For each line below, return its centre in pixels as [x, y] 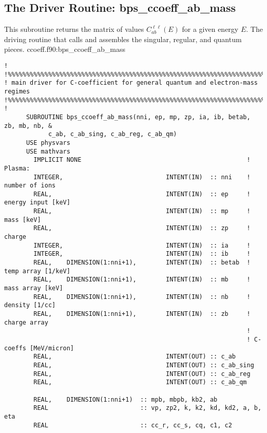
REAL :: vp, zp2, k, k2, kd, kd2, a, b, [148, 408]
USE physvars [48, 143]
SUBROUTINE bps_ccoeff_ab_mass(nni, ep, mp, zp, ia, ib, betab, [138, 117]
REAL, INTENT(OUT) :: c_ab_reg [142, 374]
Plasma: [17, 168]
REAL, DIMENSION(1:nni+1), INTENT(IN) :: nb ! [142, 297]
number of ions [30, 186]
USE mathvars [48, 151]
